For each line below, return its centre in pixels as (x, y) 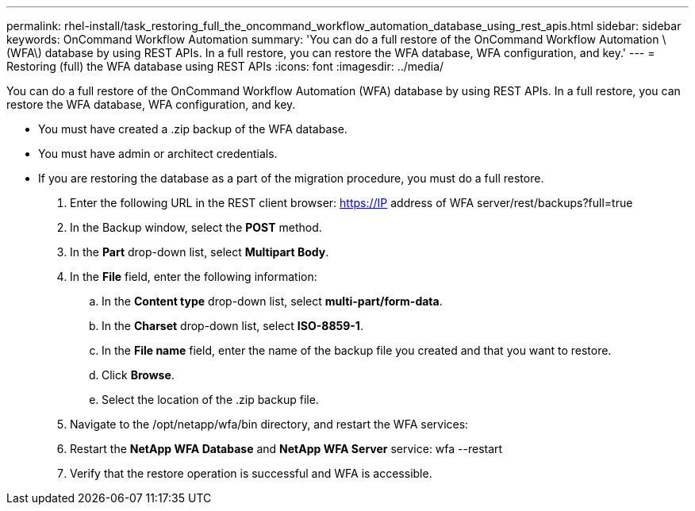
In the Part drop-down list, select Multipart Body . (200, 252)
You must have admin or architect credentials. (158, 154)
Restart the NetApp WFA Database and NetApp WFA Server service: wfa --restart (286, 449)
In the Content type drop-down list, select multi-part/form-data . (272, 301)
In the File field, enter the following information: (194, 277)
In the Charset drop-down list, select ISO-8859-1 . (232, 326)
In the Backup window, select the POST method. (196, 227)
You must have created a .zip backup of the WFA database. (193, 129)
